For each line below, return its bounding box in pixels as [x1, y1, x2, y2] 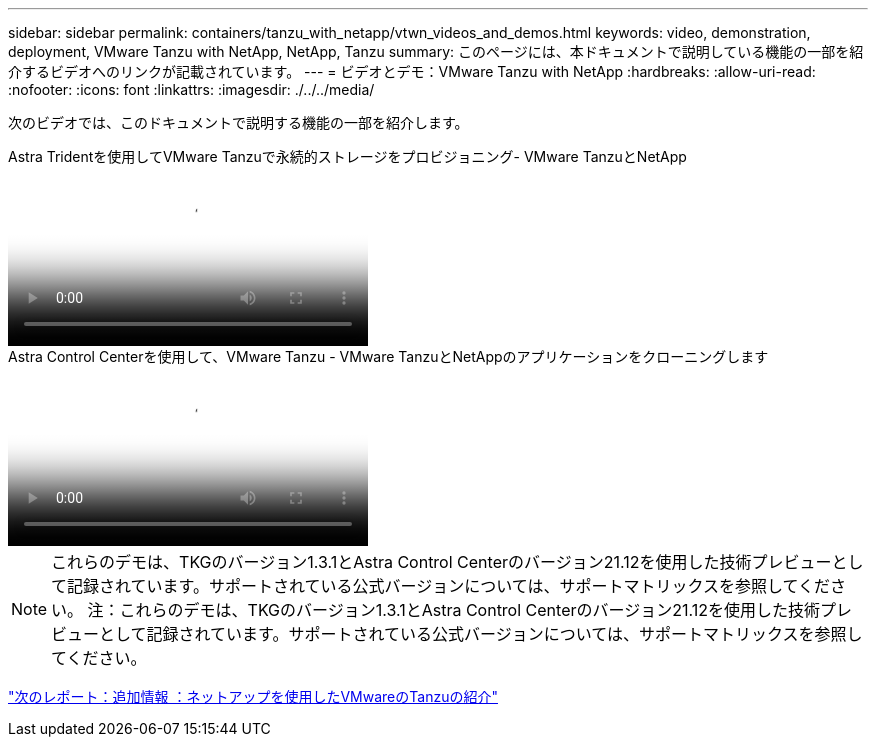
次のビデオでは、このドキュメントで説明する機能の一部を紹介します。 [8, 114, 469, 131]
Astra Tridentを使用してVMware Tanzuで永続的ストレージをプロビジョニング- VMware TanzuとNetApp [8, 148, 687, 165]
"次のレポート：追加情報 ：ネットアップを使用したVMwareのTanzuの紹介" [8, 688, 498, 705]
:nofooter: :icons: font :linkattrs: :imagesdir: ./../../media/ [8, 81, 375, 98]
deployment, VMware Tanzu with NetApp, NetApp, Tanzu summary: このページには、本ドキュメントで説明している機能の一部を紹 [8, 43, 864, 60]
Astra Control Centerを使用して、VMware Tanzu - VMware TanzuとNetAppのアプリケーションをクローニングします [8, 348, 769, 365]
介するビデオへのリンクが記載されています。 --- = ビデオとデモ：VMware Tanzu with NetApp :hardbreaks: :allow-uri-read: [8, 63, 816, 80]
